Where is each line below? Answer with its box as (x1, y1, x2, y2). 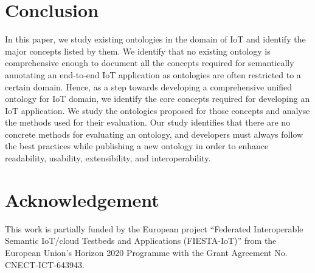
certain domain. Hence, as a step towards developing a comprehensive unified (5, 80, 292, 93)
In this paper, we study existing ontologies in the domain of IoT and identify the (5, 33, 306, 45)
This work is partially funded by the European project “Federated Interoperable (5, 222, 303, 235)
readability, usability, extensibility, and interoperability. (5, 152, 211, 164)
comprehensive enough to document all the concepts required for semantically (5, 56, 294, 69)
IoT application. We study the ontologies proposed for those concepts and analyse (5, 104, 310, 116)
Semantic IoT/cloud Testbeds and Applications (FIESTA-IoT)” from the (5, 234, 277, 247)
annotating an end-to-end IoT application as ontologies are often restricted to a (5, 68, 301, 81)
